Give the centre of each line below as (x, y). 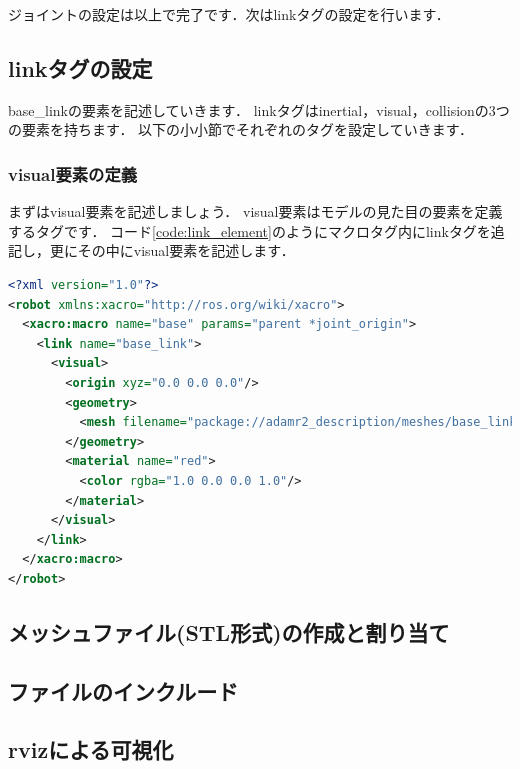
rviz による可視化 (91, 749)
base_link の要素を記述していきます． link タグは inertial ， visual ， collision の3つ (259, 109)
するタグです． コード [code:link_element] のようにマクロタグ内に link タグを (249, 230)
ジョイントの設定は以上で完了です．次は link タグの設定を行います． (229, 14)
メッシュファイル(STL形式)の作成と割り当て (229, 631)
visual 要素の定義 (73, 173)
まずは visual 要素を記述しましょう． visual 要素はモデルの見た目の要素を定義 (255, 211)
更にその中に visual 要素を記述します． (172, 250)
